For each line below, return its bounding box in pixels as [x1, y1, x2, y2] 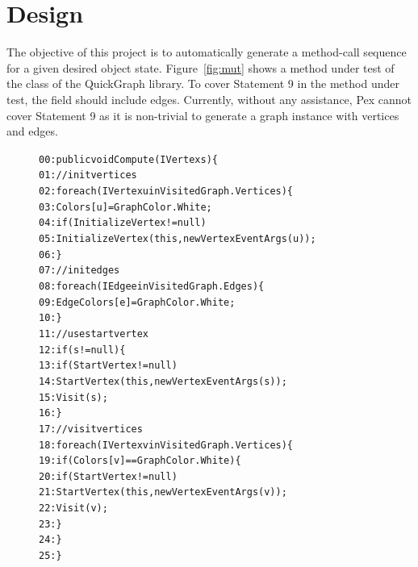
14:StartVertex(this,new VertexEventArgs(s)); [39, 375, 287, 387]
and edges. [6, 123, 58, 140]
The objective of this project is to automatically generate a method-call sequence [6, 44, 407, 60]
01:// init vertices [39, 169, 137, 181]
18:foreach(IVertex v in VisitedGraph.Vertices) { [39, 439, 294, 451]
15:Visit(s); [39, 391, 108, 403]
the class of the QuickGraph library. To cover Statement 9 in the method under [6, 75, 399, 92]
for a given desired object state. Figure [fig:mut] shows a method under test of [6, 59, 395, 76]
